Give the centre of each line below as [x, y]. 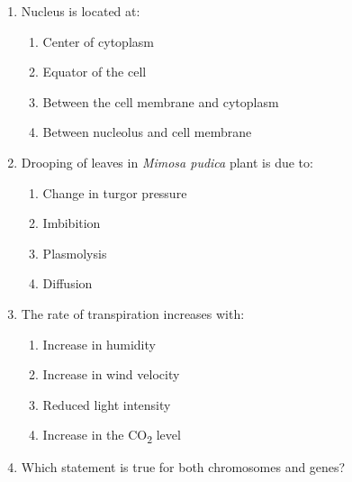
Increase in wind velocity [111, 374]
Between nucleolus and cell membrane [147, 132]
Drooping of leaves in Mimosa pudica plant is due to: [167, 162]
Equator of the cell [95, 72]
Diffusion [68, 283]
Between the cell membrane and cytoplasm [161, 101]
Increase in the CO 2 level [112, 436]
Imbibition [72, 223]
